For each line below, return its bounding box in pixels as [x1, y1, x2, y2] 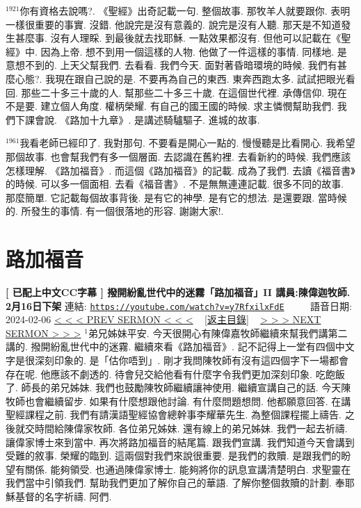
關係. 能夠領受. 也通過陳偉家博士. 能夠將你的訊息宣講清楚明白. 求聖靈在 [24, 461, 351, 476]
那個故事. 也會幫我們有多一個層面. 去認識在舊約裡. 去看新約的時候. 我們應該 [6, 149, 351, 163]
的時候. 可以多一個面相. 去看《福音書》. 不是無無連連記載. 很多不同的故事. [6, 177, 344, 191]
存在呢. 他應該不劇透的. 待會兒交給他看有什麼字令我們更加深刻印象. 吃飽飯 [6, 366, 345, 381]
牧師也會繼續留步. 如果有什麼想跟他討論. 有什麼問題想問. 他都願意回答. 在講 [6, 393, 351, 408]
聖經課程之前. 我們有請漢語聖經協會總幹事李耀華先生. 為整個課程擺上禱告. [6, 407, 342, 422]
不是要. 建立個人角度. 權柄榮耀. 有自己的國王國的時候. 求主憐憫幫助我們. [6, 99, 335, 113]
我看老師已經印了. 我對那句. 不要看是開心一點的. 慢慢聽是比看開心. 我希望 [19, 136, 355, 150]
